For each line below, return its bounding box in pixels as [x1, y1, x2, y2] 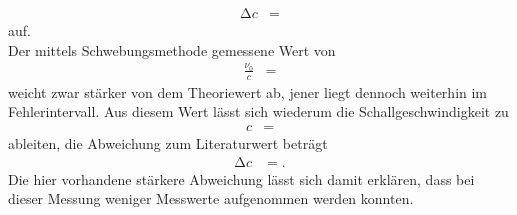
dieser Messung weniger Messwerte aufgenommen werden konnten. [8, 188, 414, 209]
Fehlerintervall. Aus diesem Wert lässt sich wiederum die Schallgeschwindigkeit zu [8, 101, 509, 122]
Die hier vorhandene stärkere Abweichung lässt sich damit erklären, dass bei [8, 168, 475, 189]
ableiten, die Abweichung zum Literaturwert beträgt [8, 133, 328, 154]
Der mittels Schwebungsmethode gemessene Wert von [8, 39, 336, 60]
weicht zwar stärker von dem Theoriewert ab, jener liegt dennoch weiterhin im [8, 81, 488, 102]
